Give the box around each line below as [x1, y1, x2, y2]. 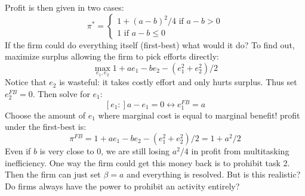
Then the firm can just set [5, 168, 101, 181]
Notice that [5, 76, 47, 88]
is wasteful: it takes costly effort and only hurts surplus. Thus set [59, 76, 297, 88]
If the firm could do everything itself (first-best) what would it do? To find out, [5, 38, 295, 51]
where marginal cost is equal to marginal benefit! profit [98, 108, 300, 121]
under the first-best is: [5, 120, 87, 133]
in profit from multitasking [191, 145, 289, 157]
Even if [5, 145, 31, 157]
